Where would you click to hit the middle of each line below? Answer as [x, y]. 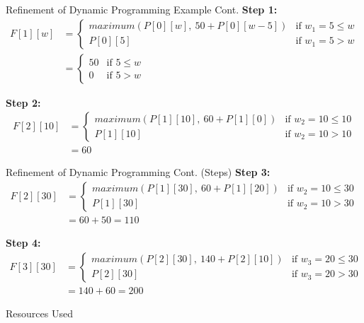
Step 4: [23, 242]
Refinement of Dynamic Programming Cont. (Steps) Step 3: [138, 172]
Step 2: [23, 102]
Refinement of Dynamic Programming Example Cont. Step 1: [142, 9]
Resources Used [39, 313]
